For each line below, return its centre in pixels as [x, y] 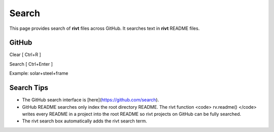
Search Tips [29, 88]
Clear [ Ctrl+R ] [25, 55]
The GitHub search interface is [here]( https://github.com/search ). [91, 100]
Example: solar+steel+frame [39, 73]
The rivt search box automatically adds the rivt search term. [84, 121]
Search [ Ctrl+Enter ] [31, 64]
